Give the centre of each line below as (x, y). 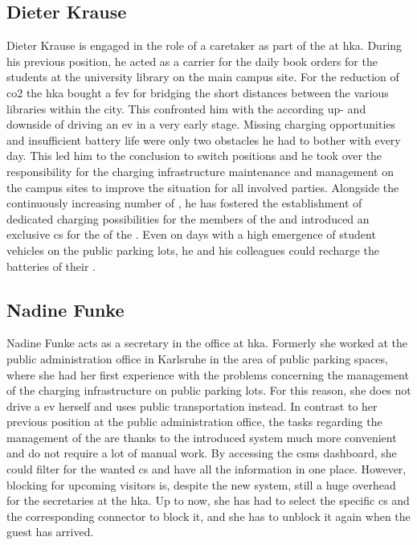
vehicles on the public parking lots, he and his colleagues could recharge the (193, 250)
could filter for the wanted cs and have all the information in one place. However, (206, 469)
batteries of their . (51, 266)
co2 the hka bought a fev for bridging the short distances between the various (198, 92)
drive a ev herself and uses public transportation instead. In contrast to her (192, 406)
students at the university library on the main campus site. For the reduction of (203, 77)
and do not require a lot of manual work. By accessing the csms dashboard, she (202, 453)
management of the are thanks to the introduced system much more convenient (202, 437)
